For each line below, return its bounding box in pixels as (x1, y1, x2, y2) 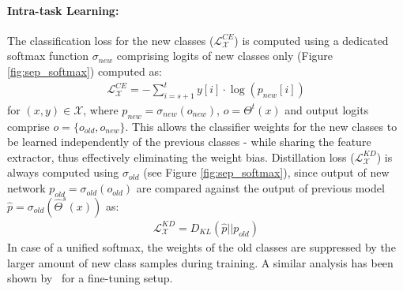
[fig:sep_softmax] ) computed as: (7, 62, 162, 79)
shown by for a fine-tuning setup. (7, 270, 173, 286)
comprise (7, 118, 50, 134)
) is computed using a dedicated (234, 32, 389, 48)
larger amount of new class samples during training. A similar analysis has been (7, 254, 394, 270)
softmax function (7, 47, 89, 64)
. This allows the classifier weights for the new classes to (125, 118, 397, 134)
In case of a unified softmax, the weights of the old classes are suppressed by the (7, 238, 396, 255)
